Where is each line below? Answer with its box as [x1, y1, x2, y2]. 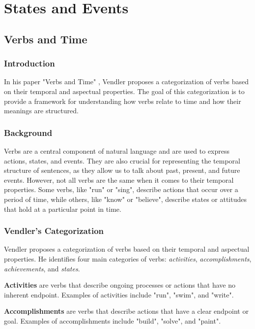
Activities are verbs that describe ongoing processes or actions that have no [4, 280, 235, 290]
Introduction [4, 57, 55, 69]
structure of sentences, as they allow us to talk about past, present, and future [4, 165, 240, 175]
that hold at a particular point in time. [4, 203, 121, 214]
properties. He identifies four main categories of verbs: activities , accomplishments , [4, 253, 252, 263]
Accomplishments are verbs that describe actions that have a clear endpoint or [4, 306, 249, 316]
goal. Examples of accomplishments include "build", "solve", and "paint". [4, 315, 221, 326]
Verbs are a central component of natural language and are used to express [4, 145, 230, 156]
